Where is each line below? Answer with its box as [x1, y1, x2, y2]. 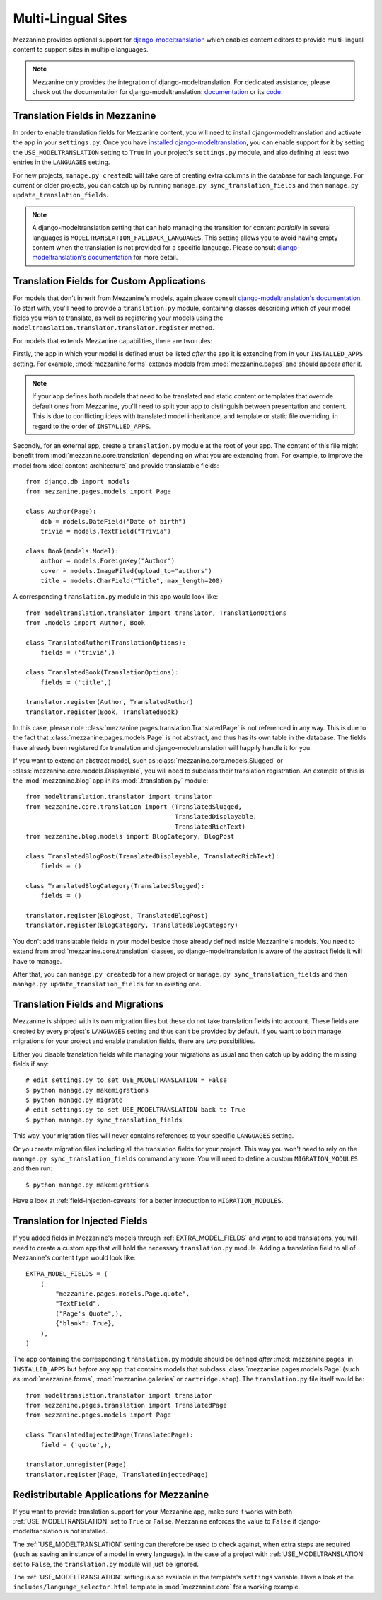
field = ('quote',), [40, 1441, 112, 1449]
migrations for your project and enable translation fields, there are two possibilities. [13, 1037, 255, 1045]
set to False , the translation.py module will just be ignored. [13, 1560, 199, 1568]
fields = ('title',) [40, 678, 112, 686]
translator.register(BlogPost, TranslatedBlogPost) [25, 911, 209, 920]
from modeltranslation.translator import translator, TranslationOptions [25, 609, 287, 617]
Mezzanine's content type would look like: [13, 1253, 136, 1262]
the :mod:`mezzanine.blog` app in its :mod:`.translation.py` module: [13, 776, 209, 785]
